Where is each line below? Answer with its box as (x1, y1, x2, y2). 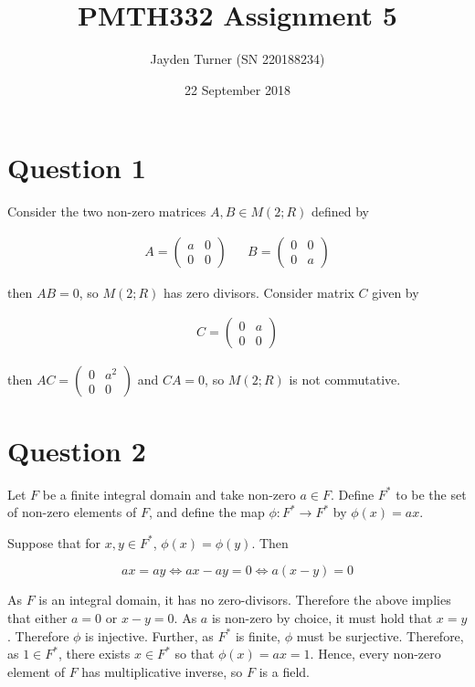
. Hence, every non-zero (310, 644, 441, 663)
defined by (311, 202, 369, 221)
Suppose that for (7, 533, 101, 552)
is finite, (235, 626, 280, 645)
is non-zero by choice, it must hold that (211, 608, 433, 627)
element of (7, 661, 65, 681)
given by (372, 282, 419, 301)
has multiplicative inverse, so (81, 661, 243, 681)
